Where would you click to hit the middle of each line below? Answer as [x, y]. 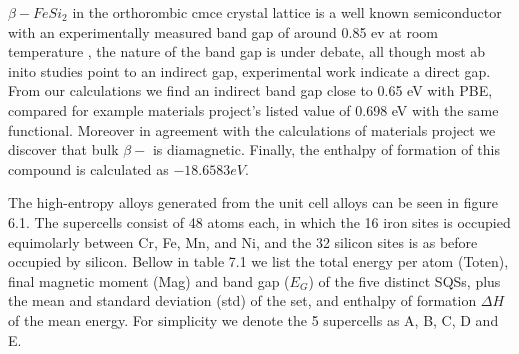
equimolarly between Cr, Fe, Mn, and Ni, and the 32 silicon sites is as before [243, 241]
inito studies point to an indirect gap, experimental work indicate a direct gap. [249, 70]
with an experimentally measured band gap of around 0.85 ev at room [223, 31]
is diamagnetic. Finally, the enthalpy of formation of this [326, 149]
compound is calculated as [88, 168]
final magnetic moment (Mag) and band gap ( [149, 280]
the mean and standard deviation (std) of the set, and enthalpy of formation [242, 300]
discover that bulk [63, 149]
